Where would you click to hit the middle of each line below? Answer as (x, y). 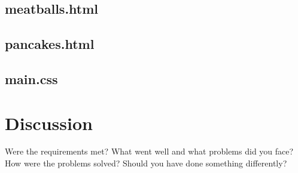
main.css (31, 78)
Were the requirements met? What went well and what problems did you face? (149, 151)
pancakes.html (50, 44)
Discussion (49, 123)
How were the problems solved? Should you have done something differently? (146, 163)
